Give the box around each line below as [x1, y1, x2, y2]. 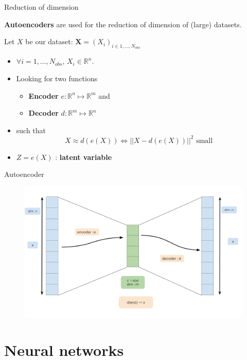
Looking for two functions [16, 73, 98, 83]
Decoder [28, 107, 59, 118]
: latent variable [55, 151, 112, 162]
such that [16, 124, 46, 135]
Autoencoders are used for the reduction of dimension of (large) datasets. [4, 19, 242, 29]
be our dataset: [25, 36, 73, 47]
